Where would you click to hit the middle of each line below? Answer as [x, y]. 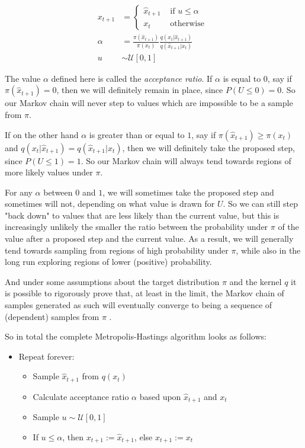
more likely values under [49, 172]
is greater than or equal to [137, 134]
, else [143, 436]
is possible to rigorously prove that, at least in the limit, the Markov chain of [145, 293]
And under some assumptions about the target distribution [112, 281]
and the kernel [256, 281]
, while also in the [268, 250]
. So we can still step [260, 204]
